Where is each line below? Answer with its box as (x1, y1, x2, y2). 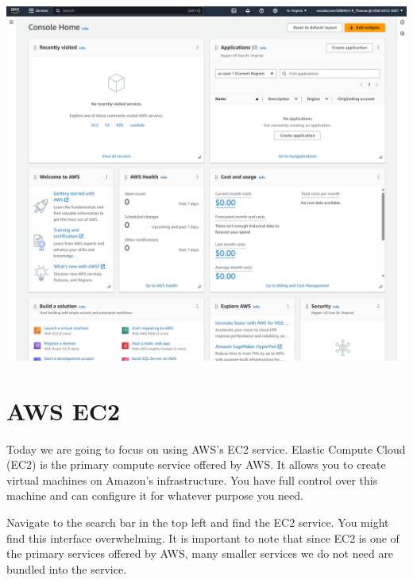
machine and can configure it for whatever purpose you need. (6, 487, 303, 504)
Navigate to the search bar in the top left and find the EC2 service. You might (6, 514, 389, 531)
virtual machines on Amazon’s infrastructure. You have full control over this (6, 471, 378, 488)
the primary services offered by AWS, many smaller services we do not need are (6, 545, 394, 562)
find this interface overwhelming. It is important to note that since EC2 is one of (6, 529, 399, 546)
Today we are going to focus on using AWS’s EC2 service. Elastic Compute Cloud (6, 440, 406, 457)
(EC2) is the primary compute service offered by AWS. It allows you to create (6, 456, 386, 473)
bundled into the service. (6, 560, 127, 577)
